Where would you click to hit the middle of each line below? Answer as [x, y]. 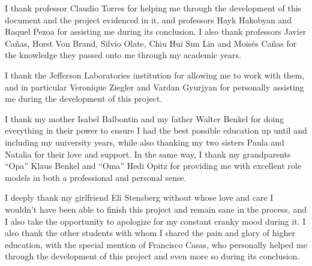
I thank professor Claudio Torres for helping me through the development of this [153, 8]
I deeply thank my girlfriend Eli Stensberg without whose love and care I [139, 197]
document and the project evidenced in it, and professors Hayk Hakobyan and [148, 19]
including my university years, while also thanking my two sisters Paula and [145, 142]
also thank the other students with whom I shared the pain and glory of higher [150, 233]
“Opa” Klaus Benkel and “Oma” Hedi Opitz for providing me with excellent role [153, 166]
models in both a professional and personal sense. [96, 177]
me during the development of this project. [84, 99]
